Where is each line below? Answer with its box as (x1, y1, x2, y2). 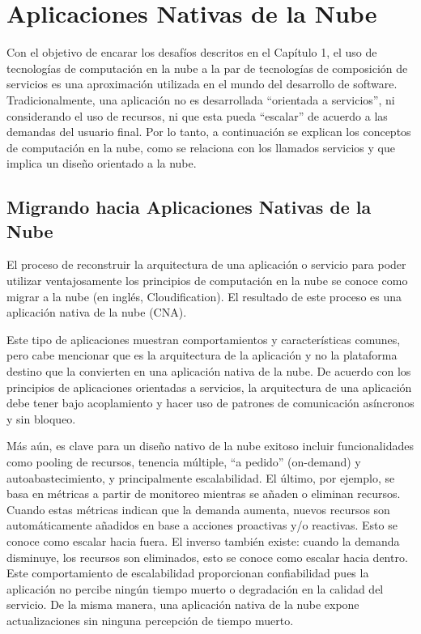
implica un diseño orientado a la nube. (6, 155, 197, 172)
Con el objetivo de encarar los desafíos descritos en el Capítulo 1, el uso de (6, 44, 377, 61)
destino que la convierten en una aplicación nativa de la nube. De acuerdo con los (6, 363, 411, 380)
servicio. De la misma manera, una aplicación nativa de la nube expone (6, 596, 359, 613)
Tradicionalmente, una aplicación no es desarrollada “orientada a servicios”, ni (6, 91, 395, 108)
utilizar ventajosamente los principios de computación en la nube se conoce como (6, 272, 408, 289)
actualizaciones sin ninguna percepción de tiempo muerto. (6, 611, 294, 628)
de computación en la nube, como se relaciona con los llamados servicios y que (6, 138, 395, 155)
